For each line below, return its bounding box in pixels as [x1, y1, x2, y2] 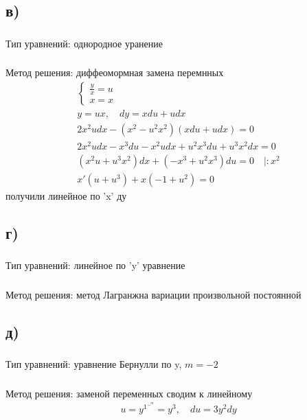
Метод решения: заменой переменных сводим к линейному [5, 386, 253, 400]
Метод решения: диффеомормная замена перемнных [5, 65, 224, 80]
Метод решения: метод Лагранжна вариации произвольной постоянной [5, 287, 302, 301]
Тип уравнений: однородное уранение [5, 36, 163, 50]
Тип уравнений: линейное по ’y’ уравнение [5, 258, 185, 272]
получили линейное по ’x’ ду [5, 189, 127, 203]
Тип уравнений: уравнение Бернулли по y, [5, 357, 182, 371]
